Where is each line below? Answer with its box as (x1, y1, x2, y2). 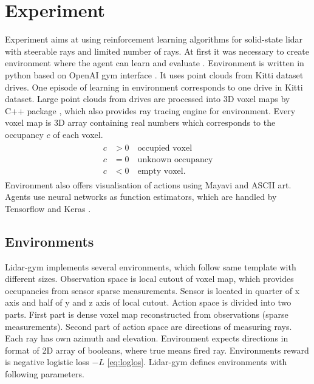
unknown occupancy (137, 155, 213, 164)
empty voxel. (137, 166, 186, 176)
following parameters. (5, 367, 84, 380)
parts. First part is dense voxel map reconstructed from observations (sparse (5, 307, 288, 320)
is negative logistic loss (5, 355, 89, 368)
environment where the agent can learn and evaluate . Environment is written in (5, 57, 304, 69)
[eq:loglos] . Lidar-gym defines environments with (107, 355, 287, 368)
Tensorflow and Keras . (5, 202, 91, 214)
